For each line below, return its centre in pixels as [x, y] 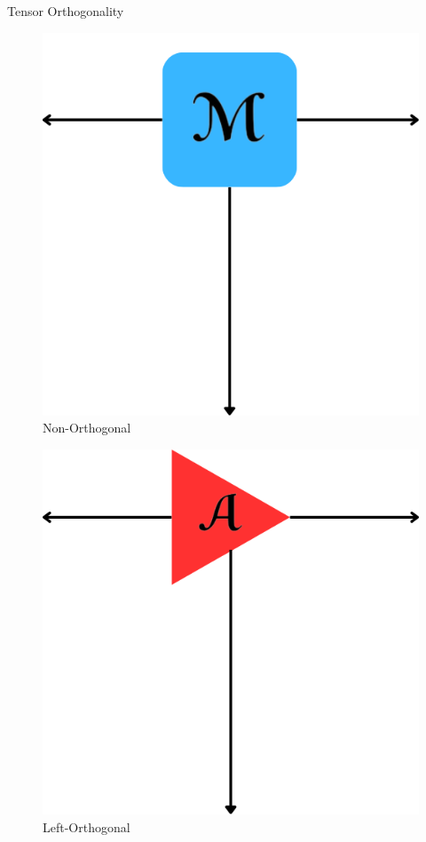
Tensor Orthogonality [66, 11]
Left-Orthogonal [87, 826]
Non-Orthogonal [87, 428]
